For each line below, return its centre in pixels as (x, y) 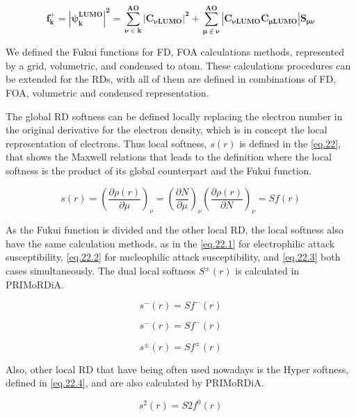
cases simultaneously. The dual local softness (101, 271)
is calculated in (267, 271)
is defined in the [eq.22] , (290, 143)
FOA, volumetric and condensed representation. (107, 92)
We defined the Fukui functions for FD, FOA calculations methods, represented (175, 52)
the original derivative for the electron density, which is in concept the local (167, 130)
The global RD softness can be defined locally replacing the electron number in (174, 116)
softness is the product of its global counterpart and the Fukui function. (159, 170)
